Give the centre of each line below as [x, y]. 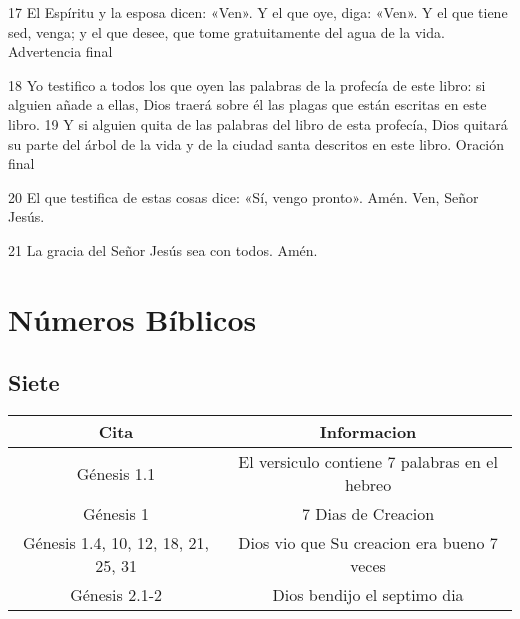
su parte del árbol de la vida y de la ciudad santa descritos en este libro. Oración [256, 143]
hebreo [368, 485]
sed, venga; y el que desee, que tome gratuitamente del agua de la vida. [226, 31]
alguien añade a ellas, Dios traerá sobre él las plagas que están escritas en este [247, 104]
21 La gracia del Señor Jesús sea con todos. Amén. [163, 249]
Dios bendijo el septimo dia [368, 595]
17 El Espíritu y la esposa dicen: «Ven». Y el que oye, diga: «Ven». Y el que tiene [258, 12]
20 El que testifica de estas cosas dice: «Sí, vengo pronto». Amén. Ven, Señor [243, 196]
